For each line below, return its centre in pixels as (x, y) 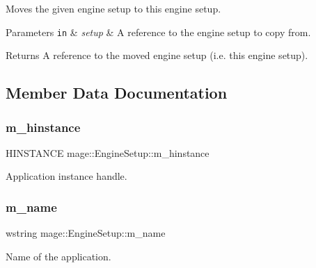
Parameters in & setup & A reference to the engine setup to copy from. (158, 32)
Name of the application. (58, 256)
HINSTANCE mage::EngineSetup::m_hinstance (108, 152)
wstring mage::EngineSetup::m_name (86, 233)
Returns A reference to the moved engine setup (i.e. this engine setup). (157, 55)
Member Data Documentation (117, 93)
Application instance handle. (66, 176)
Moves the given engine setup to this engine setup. (113, 8)
